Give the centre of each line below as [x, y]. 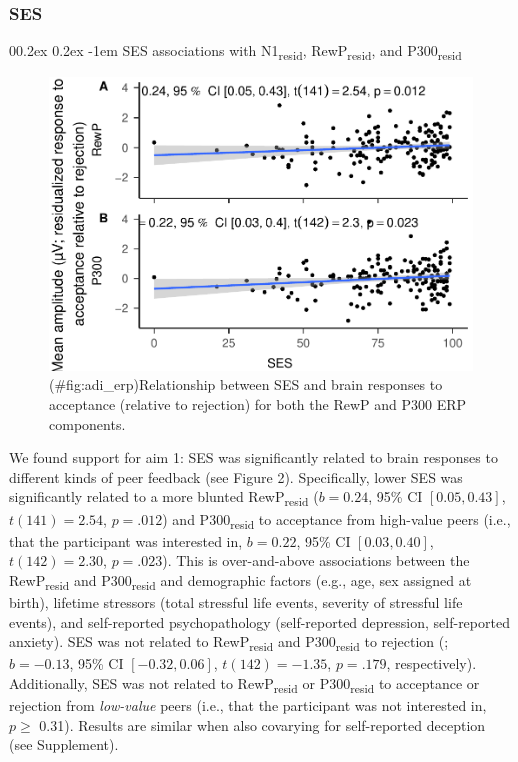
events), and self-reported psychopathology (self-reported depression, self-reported [259, 621]
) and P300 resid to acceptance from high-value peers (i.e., [336, 520]
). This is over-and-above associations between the [316, 560]
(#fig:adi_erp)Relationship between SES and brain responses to [246, 384]
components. [87, 423]
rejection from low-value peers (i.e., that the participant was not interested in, [248, 705]
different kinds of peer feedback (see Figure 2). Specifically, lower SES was [236, 476]
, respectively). [431, 663]
